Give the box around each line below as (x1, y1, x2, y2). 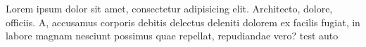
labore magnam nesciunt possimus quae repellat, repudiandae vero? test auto (6, 28, 339, 43)
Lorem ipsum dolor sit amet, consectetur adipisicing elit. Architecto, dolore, (6, 1, 333, 15)
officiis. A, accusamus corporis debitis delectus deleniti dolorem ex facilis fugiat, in (6, 15, 360, 29)
